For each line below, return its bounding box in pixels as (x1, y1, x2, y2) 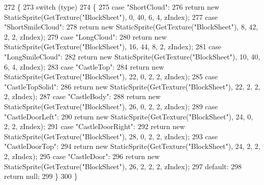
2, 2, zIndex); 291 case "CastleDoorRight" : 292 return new (4, 121, 185, 132)
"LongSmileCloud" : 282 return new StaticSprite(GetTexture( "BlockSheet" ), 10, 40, (4, 51, 260, 61)
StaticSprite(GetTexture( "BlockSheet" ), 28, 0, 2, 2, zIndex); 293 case (4, 131, 218, 141)
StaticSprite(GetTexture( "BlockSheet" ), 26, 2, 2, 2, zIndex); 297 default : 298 (4, 161, 242, 171)
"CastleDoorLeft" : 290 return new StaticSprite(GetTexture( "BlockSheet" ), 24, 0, (4, 111, 253, 121)
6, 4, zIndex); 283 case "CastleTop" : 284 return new (4, 61, 164, 72)
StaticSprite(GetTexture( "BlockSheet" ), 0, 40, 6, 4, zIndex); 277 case (4, 11, 218, 22)
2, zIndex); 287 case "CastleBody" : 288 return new (4, 91, 161, 102)
